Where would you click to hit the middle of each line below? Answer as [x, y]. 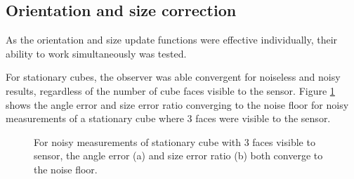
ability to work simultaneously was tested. [96, 53]
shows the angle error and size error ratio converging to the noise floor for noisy [177, 104]
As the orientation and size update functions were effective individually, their [172, 40]
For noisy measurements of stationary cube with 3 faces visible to [175, 141]
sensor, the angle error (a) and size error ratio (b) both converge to [178, 155]
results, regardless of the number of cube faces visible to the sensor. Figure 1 [170, 90]
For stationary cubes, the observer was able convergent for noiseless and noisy [173, 77]
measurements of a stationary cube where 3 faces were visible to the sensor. [168, 118]
